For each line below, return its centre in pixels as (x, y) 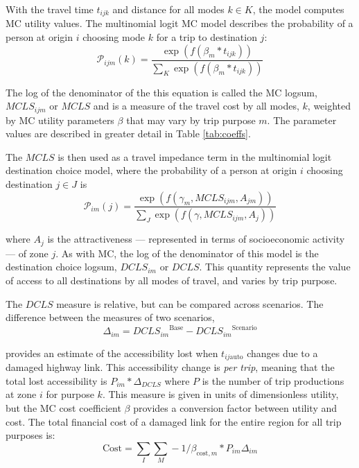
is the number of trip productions (273, 380)
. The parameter (302, 120)
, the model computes (298, 9)
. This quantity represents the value (275, 267)
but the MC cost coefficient (63, 408)
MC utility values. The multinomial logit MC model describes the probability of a (179, 23)
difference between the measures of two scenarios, (110, 317)
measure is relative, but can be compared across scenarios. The (190, 303)
